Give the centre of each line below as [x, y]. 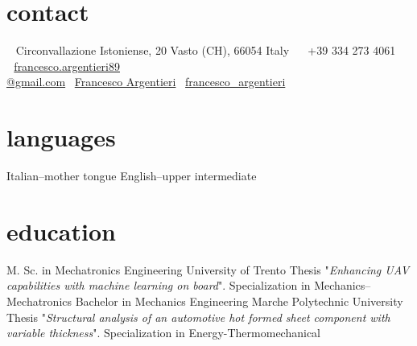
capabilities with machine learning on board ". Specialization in [159, 285]
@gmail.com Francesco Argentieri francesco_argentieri [146, 82]
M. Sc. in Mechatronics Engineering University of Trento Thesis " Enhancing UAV [208, 269]
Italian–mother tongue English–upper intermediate [132, 176]
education [61, 231]
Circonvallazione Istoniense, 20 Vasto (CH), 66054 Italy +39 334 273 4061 [206, 50]
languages [61, 137]
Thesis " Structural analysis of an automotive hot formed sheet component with [198, 317]
